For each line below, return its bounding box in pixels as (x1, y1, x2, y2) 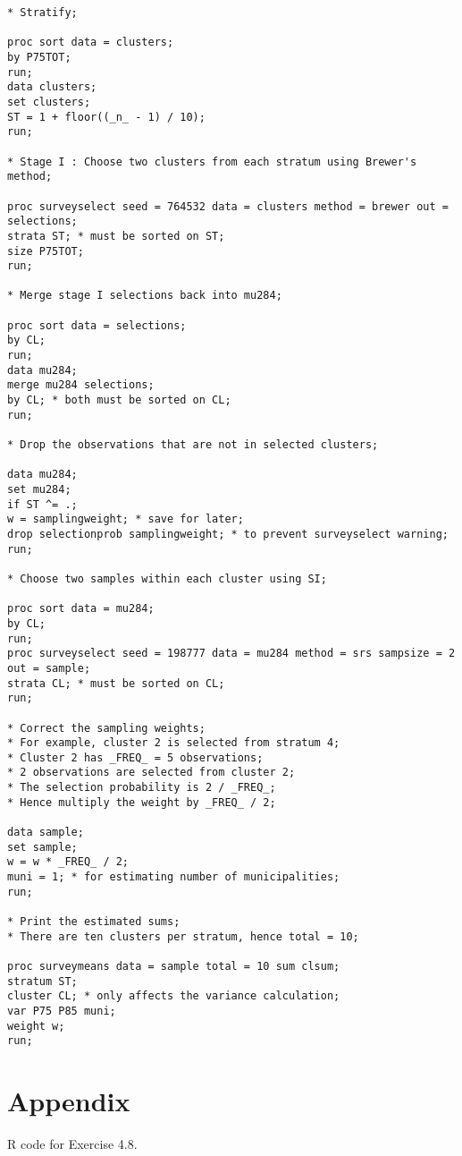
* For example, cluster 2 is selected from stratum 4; (7, 736, 340, 750)
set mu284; (7, 483, 71, 496)
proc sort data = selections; (7, 319, 187, 332)
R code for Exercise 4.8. (7, 1135, 138, 1153)
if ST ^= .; (7, 497, 78, 511)
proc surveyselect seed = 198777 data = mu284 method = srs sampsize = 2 (7, 647, 456, 660)
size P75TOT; (7, 244, 84, 258)
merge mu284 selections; (7, 378, 155, 392)
